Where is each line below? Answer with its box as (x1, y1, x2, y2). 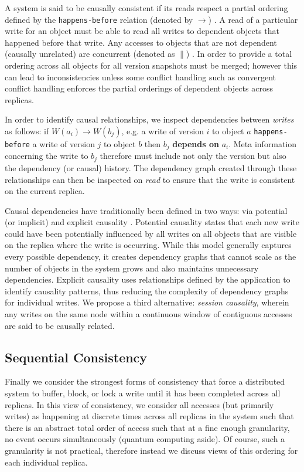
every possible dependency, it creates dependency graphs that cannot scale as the (5, 250, 296, 263)
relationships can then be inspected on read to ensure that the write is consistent (5, 173, 295, 185)
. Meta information (228, 138, 297, 150)
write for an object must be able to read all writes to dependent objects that (5, 25, 279, 37)
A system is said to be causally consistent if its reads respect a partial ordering (5, 2, 288, 13)
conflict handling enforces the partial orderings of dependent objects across (5, 82, 273, 94)
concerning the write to (5, 150, 88, 162)
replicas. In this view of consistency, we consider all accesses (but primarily (5, 398, 274, 410)
